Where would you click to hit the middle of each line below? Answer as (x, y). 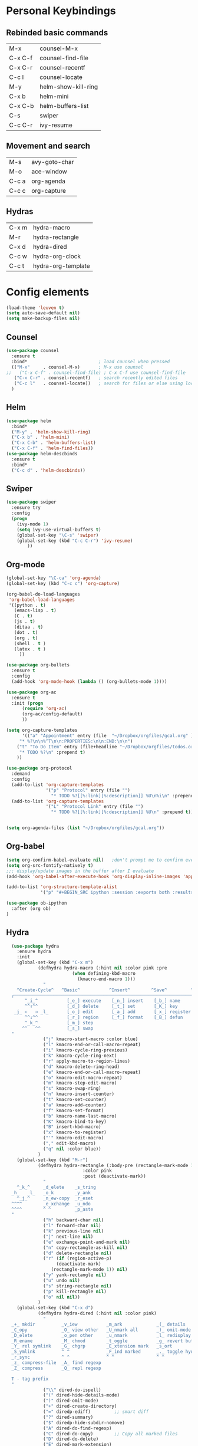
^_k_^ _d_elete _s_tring (56, 1187)
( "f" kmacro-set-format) (74, 1110)
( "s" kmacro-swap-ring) (72, 1089)
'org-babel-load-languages (42, 600)
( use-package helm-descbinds (42, 454)
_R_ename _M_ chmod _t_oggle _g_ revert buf (103, 1341)
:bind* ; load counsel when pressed (90, 361)
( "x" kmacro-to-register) (75, 1133)
